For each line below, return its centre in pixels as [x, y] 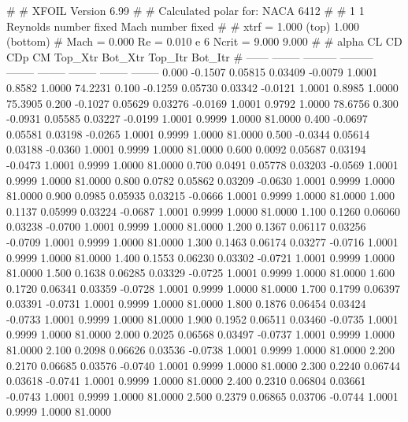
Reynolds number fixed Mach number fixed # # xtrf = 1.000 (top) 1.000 [183, 26]
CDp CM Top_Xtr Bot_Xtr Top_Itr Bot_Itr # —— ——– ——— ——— [190, 56]
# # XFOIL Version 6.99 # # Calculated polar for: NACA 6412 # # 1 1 [185, 10]
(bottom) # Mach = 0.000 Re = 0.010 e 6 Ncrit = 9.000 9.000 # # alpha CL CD [204, 41]
